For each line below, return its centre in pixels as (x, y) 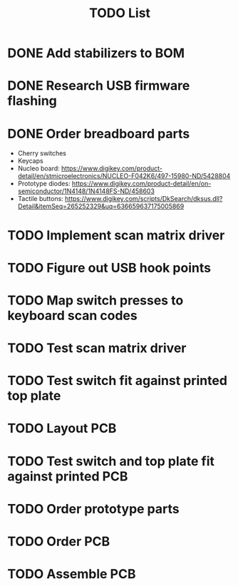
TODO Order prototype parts (93, 509)
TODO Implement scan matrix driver (116, 235)
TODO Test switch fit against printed (118, 381)
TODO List (120, 13)
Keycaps (31, 161)
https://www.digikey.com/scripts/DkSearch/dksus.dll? (144, 199)
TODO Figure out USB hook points (109, 268)
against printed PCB (68, 476)
